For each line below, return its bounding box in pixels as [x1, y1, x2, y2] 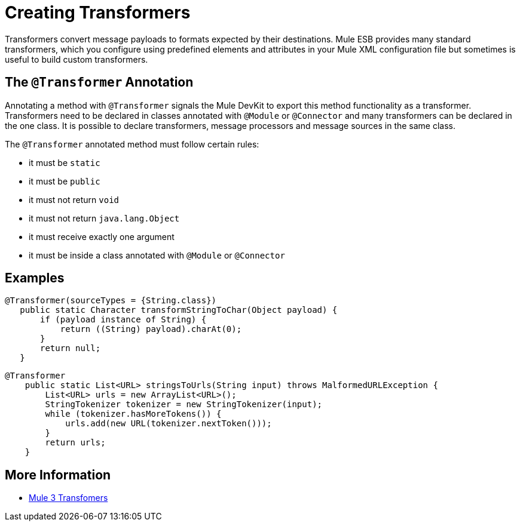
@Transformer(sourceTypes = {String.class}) [5, 296, 217, 306]
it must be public [29, 176, 100, 186]
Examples [5, 270, 65, 286]
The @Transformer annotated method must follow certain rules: [5, 139, 259, 149]
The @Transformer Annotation [5, 75, 194, 90]
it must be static [29, 157, 100, 168]
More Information [5, 467, 111, 482]
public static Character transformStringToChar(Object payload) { [20, 305, 338, 315]
